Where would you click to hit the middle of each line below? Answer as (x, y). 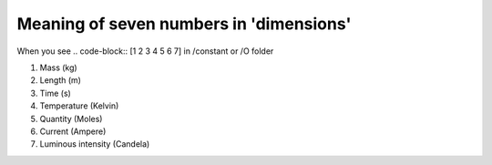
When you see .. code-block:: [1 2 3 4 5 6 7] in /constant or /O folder (145, 51)
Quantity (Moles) (71, 119)
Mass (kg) (58, 67)
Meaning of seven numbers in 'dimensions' (184, 24)
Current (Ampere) (73, 131)
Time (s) (56, 93)
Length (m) (61, 80)
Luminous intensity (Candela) (95, 144)
